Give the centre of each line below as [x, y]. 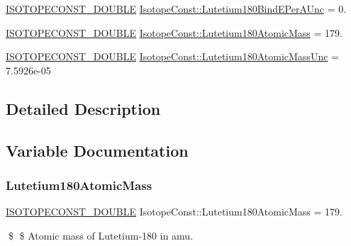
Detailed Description [83, 108]
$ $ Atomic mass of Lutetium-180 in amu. [101, 235]
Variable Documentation [97, 150]
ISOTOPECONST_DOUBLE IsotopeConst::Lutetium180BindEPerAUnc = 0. [176, 9]
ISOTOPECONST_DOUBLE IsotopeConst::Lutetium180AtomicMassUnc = [172, 56]
